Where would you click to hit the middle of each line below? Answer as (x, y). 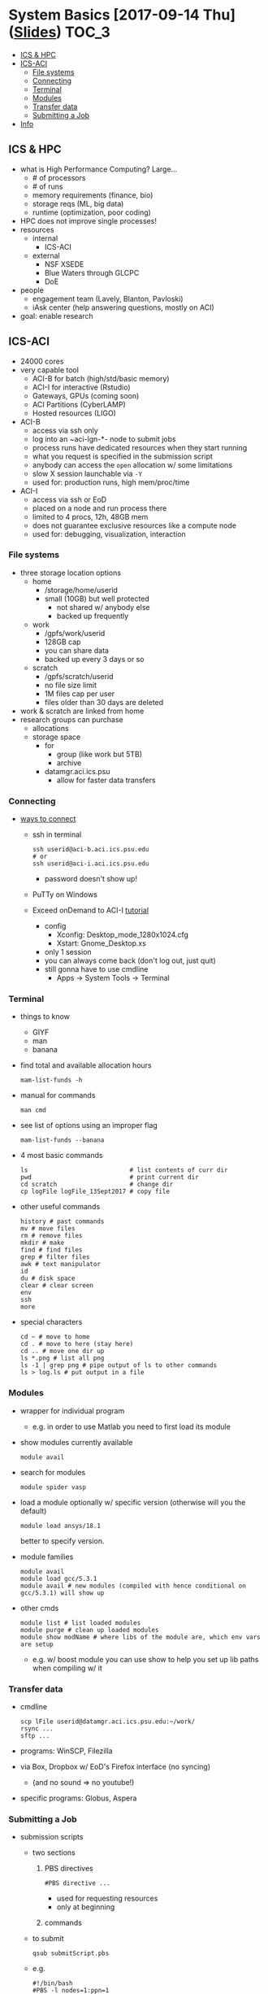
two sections (54, 1853)
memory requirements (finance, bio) (93, 195)
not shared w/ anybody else (103, 607)
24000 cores (42, 361)
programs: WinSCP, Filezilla (66, 1751)
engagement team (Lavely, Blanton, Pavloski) (108, 298)
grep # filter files (55, 1257)
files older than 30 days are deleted (104, 702)
